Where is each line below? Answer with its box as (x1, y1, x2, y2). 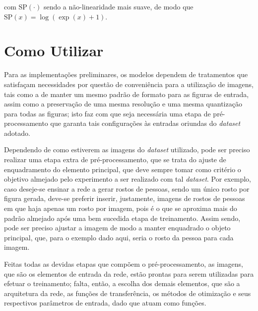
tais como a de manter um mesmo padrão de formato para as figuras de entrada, (4, 89, 249, 99)
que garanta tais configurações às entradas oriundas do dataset (50, 118, 241, 128)
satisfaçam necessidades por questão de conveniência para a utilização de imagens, (4, 79, 254, 89)
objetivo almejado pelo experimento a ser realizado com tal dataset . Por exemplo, (4, 174, 251, 184)
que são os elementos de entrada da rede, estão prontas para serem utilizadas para (4, 268, 254, 279)
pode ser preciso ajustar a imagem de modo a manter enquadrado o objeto (4, 222, 231, 233)
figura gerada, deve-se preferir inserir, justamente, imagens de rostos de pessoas (4, 193, 245, 204)
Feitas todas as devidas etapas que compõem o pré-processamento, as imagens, (4, 259, 243, 269)
